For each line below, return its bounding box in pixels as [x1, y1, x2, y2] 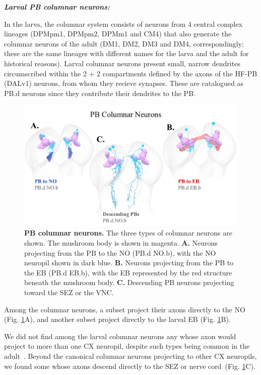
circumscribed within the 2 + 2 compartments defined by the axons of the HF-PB [4, 68, 257, 78]
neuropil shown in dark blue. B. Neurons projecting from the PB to [24, 257, 234, 268]
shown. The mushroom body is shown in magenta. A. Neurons [24, 238, 218, 248]
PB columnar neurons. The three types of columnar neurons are [24, 227, 232, 238]
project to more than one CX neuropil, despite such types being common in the [4, 341, 250, 351]
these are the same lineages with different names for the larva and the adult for [4, 48, 249, 59]
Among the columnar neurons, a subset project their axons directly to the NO [4, 304, 245, 314]
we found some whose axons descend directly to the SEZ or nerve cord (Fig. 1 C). [4, 360, 255, 371]
